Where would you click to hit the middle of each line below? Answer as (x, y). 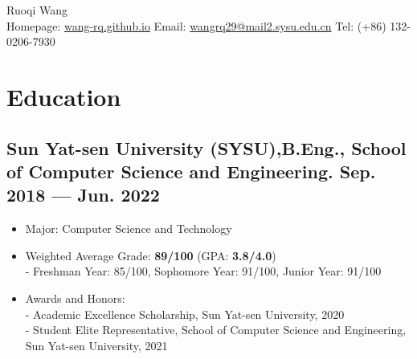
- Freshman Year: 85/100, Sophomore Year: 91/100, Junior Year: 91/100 (203, 271)
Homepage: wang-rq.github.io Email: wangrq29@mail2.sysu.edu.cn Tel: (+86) (196, 25)
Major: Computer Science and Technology (129, 228)
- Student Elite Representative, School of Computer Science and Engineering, (216, 330)
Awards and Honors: (75, 298)
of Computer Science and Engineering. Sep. (191, 171)
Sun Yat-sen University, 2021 (96, 345)
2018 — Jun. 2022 (83, 195)
